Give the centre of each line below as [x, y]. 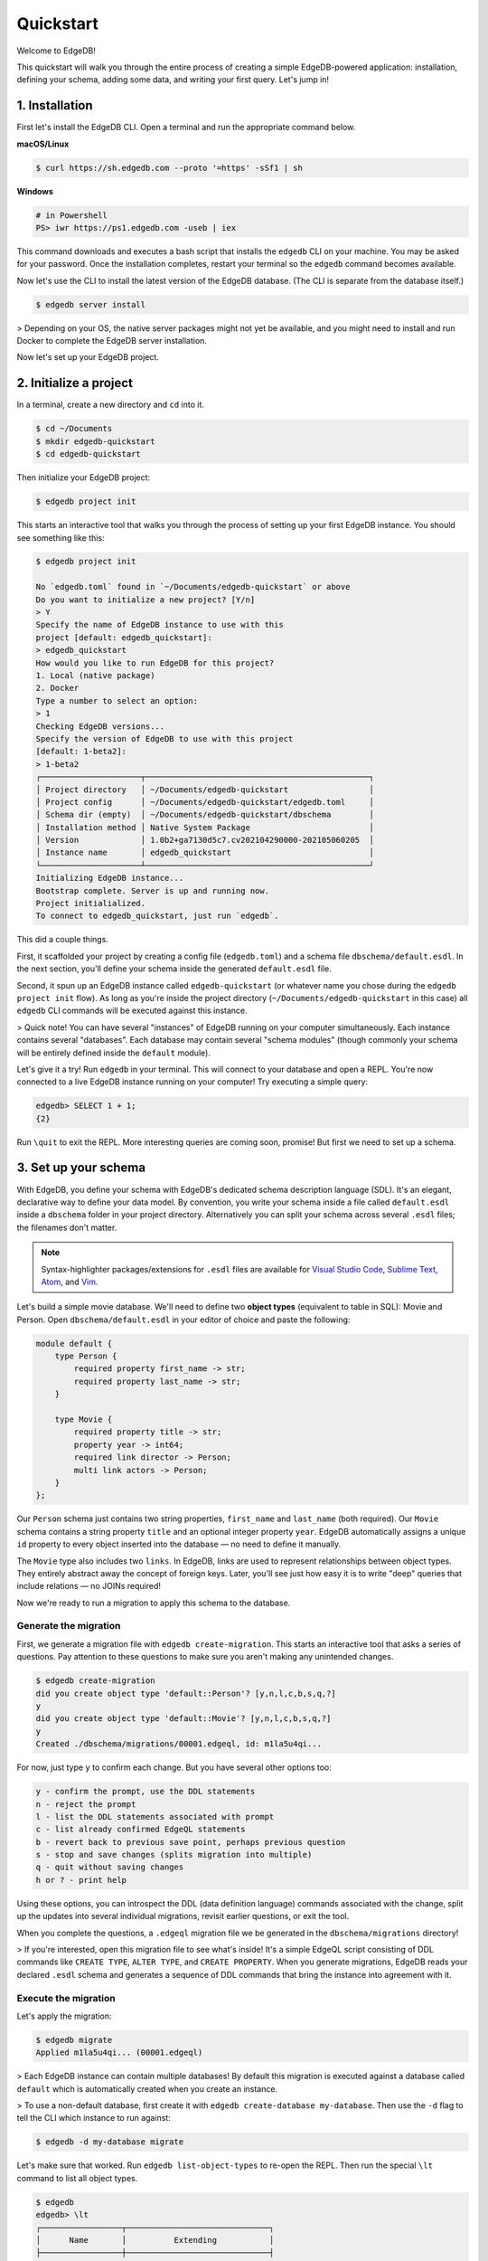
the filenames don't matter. [67, 1227]
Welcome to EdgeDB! [56, 51]
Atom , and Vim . [70, 1282]
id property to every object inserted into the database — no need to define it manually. [179, 1544]
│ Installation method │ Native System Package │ [205, 827]
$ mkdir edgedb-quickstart [95, 441]
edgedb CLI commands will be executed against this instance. [132, 1011]
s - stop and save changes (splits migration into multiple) [174, 1855]
